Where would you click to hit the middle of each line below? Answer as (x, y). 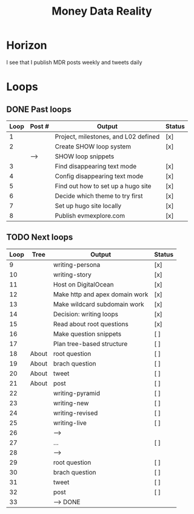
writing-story (72, 274)
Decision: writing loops (85, 314)
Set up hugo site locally (88, 206)
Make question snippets (87, 334)
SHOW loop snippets (85, 156)
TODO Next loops (40, 238)
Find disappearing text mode (96, 166)
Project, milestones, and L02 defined (107, 136)
